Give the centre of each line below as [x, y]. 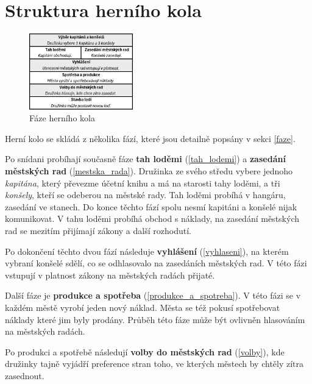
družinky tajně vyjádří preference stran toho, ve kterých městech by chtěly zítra [154, 364]
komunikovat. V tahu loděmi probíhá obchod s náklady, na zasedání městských [152, 219]
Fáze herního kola [62, 118]
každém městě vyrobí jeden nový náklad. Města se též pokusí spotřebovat [143, 307]
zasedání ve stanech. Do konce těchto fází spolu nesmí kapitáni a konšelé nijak [151, 206]
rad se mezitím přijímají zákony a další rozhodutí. [98, 230]
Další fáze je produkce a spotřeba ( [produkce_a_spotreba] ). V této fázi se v [153, 295]
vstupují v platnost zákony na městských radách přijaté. [110, 275]
